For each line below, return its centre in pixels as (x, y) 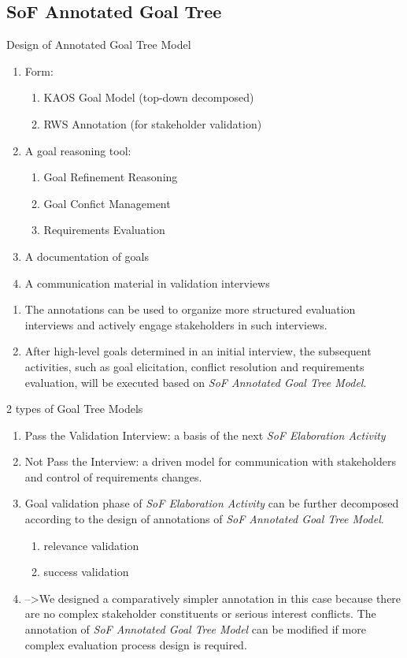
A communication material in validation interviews (147, 283)
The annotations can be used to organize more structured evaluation (190, 309)
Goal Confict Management (107, 203)
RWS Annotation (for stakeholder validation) (153, 123)
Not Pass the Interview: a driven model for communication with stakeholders (210, 461)
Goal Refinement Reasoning (111, 177)
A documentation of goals (87, 256)
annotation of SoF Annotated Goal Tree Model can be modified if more (195, 629)
